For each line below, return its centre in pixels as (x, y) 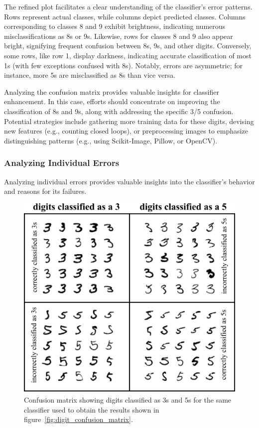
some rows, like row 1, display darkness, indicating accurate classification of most (128, 55)
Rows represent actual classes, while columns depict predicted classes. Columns (125, 16)
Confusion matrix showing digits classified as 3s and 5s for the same (128, 400)
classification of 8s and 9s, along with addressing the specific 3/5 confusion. (119, 111)
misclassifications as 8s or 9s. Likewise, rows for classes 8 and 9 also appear (119, 36)
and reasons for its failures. (45, 191)
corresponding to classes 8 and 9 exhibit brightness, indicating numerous (115, 26)
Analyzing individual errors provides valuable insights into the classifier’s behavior (129, 181)
